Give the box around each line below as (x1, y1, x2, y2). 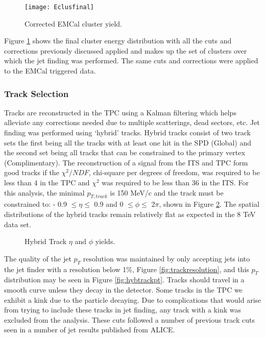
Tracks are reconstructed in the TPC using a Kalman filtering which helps (4, 107, 236, 117)
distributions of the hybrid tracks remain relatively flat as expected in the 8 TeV (4, 208, 256, 219)
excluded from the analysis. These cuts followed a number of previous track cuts (4, 314, 255, 325)
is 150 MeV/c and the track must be (110, 187, 224, 198)
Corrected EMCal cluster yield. (25, 18, 122, 29)
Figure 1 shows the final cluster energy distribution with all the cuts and (4, 35, 232, 46)
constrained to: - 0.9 (4, 199, 67, 209)
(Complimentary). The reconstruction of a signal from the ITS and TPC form (4, 157, 248, 167)
